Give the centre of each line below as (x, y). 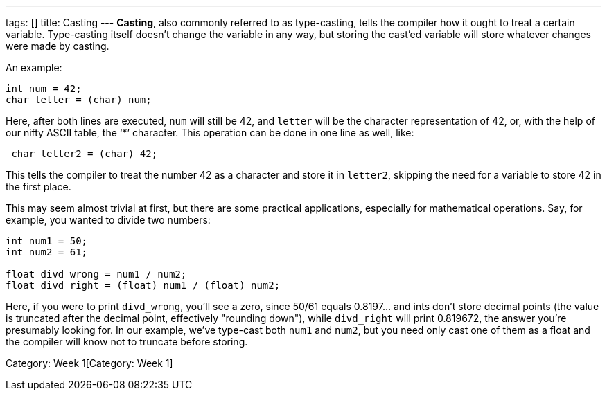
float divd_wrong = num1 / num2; (96, 274)
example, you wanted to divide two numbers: (108, 220)
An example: (34, 67)
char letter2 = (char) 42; (85, 154)
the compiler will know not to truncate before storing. (127, 342)
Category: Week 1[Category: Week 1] (89, 363)
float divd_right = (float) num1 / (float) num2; (143, 285)
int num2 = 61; (47, 252)
